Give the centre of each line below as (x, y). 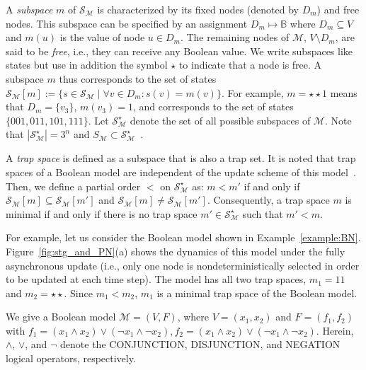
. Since (78, 293)
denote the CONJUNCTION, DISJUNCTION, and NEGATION (200, 344)
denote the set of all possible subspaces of (220, 120)
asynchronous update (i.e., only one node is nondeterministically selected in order (183, 265)
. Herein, (335, 330)
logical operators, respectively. (71, 358)
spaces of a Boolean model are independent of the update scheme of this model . (181, 172)
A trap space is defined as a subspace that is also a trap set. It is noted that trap (181, 158)
